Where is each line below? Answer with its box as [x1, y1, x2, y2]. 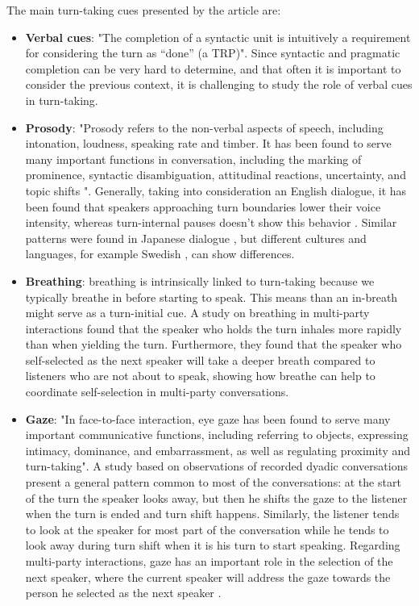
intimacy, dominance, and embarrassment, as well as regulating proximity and [25, 441, 411, 458]
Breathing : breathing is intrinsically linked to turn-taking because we [25, 272, 375, 289]
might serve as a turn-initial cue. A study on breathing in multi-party [25, 304, 370, 321]
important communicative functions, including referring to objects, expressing [25, 426, 409, 443]
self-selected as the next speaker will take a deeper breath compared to [25, 351, 375, 368]
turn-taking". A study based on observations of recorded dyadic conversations [25, 458, 408, 474]
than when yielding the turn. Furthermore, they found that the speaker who [25, 336, 402, 353]
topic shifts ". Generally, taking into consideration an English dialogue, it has [25, 182, 407, 199]
